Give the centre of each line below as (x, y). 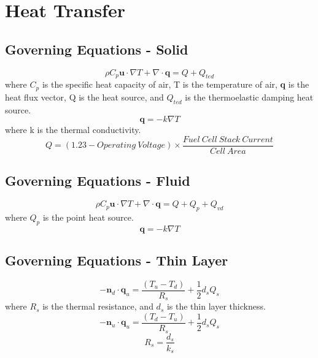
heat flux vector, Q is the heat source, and (84, 97)
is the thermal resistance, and (98, 306)
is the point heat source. (88, 217)
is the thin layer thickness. (216, 306)
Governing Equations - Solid (97, 49)
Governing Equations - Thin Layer (117, 260)
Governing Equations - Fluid (98, 181)
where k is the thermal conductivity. (73, 130)
